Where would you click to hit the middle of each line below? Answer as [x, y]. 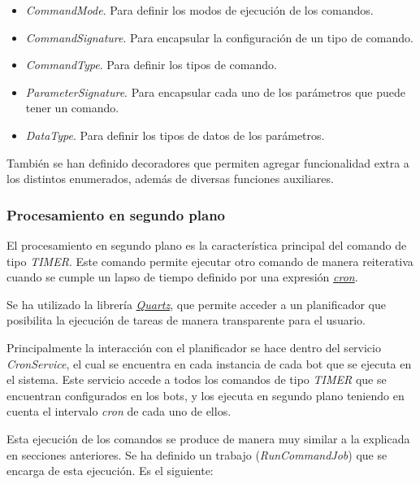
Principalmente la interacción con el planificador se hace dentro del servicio [194, 347]
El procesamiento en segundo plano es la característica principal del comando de [207, 244]
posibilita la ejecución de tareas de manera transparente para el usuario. [186, 320]
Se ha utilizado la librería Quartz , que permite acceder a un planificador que [196, 304]
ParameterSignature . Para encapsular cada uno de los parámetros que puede [216, 92]
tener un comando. [72, 108]
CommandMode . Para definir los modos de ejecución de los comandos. [199, 10]
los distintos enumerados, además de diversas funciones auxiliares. [170, 179]
